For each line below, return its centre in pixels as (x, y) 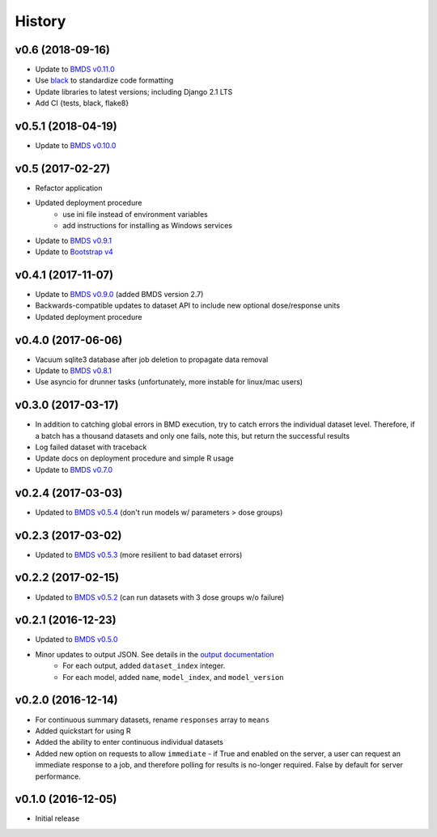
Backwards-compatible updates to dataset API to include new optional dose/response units (187, 306)
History (40, 21)
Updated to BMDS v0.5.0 (76, 639)
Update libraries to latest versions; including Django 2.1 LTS (134, 91)
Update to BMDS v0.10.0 (76, 146)
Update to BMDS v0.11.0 (75, 70)
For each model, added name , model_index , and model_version (173, 677)
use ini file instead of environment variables (135, 214)
